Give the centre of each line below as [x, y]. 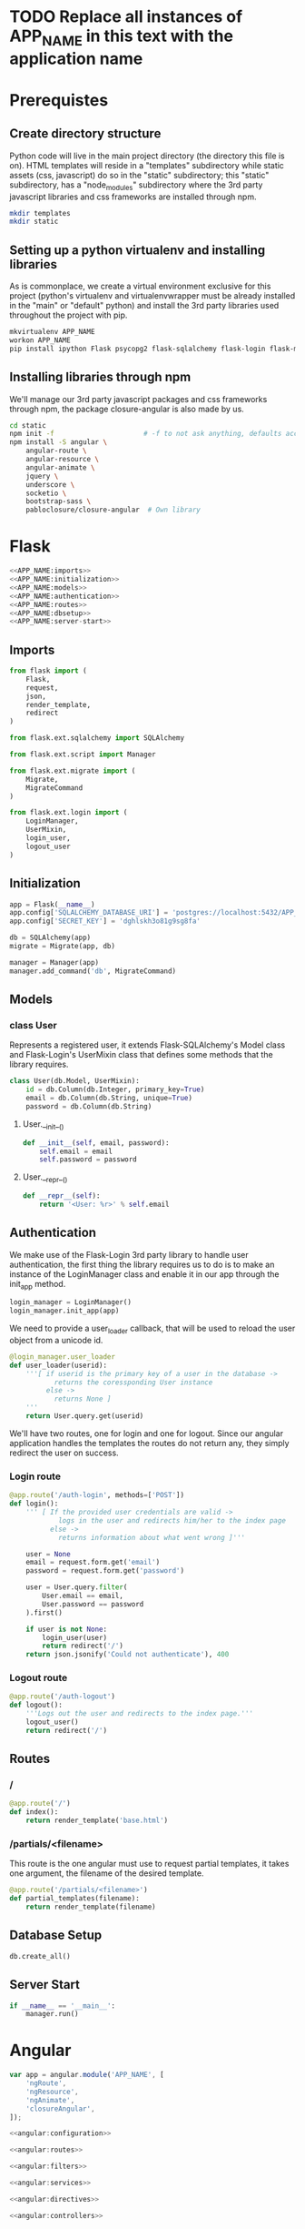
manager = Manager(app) [54, 962]
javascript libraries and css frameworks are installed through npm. [133, 197]
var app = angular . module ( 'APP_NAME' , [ [87, 2075]
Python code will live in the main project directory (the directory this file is [148, 156]
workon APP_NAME [40, 340]
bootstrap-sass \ [59, 502]
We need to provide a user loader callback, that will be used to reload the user [152, 1329]
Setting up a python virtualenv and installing [138, 250]
